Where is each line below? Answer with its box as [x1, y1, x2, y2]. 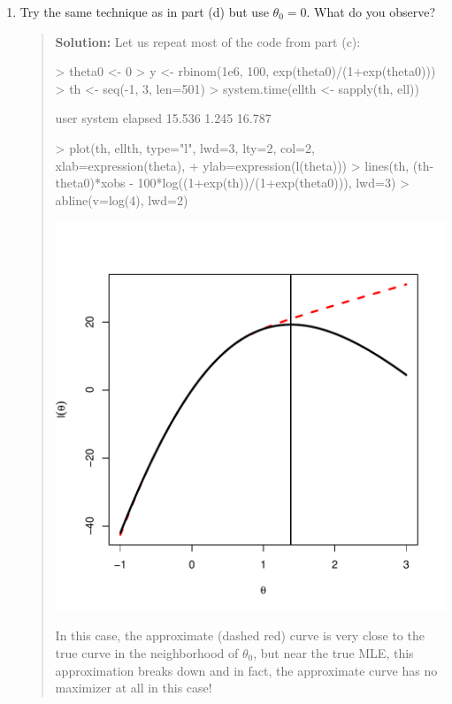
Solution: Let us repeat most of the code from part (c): [55, 32, 361, 50]
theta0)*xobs [55, 173, 126, 192]
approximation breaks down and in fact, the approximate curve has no [55, 661, 438, 679]
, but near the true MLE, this [253, 643, 414, 662]
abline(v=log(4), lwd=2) [55, 190, 188, 209]
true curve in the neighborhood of [55, 643, 239, 662]
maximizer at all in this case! [55, 678, 212, 697]
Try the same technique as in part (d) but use [19, 3, 269, 20]
